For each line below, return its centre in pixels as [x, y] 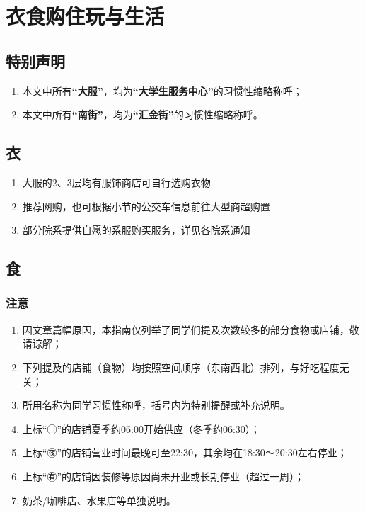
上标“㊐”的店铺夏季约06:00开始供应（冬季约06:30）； [141, 428]
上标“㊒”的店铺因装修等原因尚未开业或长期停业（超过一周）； [163, 476]
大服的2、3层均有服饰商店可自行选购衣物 [116, 182]
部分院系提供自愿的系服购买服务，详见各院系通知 [136, 230]
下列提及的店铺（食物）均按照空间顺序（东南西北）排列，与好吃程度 [181, 367]
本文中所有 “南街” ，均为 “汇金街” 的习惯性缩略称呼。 [143, 114]
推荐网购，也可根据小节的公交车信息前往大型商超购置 [146, 206]
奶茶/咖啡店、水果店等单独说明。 [99, 500]
